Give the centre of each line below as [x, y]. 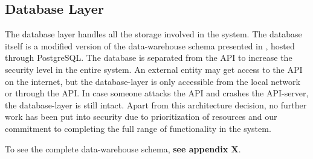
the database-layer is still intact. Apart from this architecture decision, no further [156, 104]
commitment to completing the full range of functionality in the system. [138, 128]
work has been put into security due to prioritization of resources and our [141, 117]
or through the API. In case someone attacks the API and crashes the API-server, [157, 93]
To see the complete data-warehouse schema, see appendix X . [123, 148]
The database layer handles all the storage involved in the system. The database [153, 34]
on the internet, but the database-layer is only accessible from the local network [153, 81]
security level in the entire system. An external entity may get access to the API [154, 69]
